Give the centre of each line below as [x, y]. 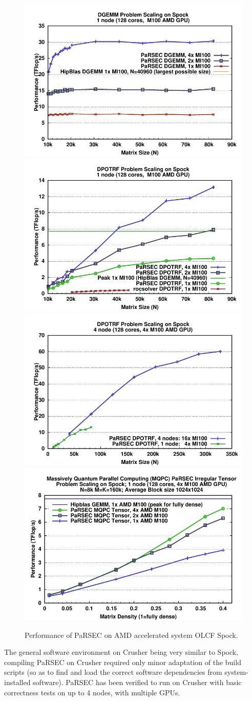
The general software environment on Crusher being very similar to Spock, [121, 652]
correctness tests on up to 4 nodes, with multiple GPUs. [92, 692]
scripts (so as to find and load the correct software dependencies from [113, 672]
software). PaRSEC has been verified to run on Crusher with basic [137, 682]
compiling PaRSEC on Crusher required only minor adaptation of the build [123, 662]
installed [17, 682]
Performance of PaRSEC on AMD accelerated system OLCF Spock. [131, 635]
